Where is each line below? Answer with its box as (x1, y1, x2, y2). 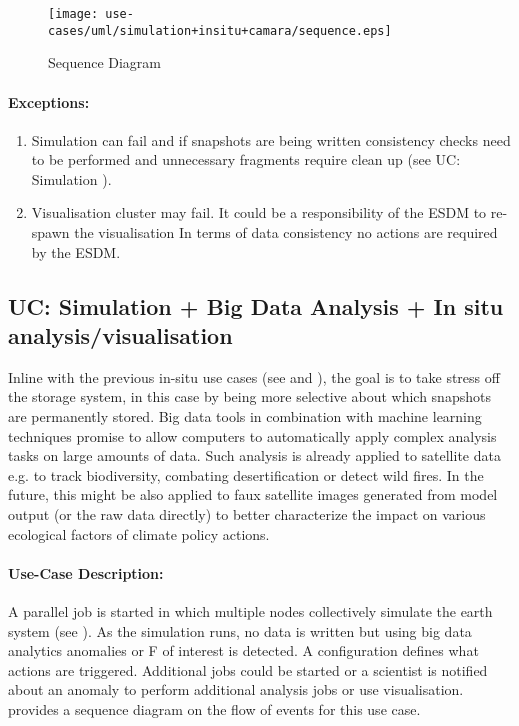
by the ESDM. (31, 241, 121, 262)
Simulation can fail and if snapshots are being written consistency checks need (31, 129, 511, 150)
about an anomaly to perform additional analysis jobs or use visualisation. (8, 679, 464, 700)
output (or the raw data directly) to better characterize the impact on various (8, 504, 486, 525)
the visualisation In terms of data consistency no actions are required (74, 222, 498, 243)
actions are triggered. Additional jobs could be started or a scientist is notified (8, 659, 488, 680)
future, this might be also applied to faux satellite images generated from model (8, 484, 498, 505)
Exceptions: (8, 91, 90, 112)
